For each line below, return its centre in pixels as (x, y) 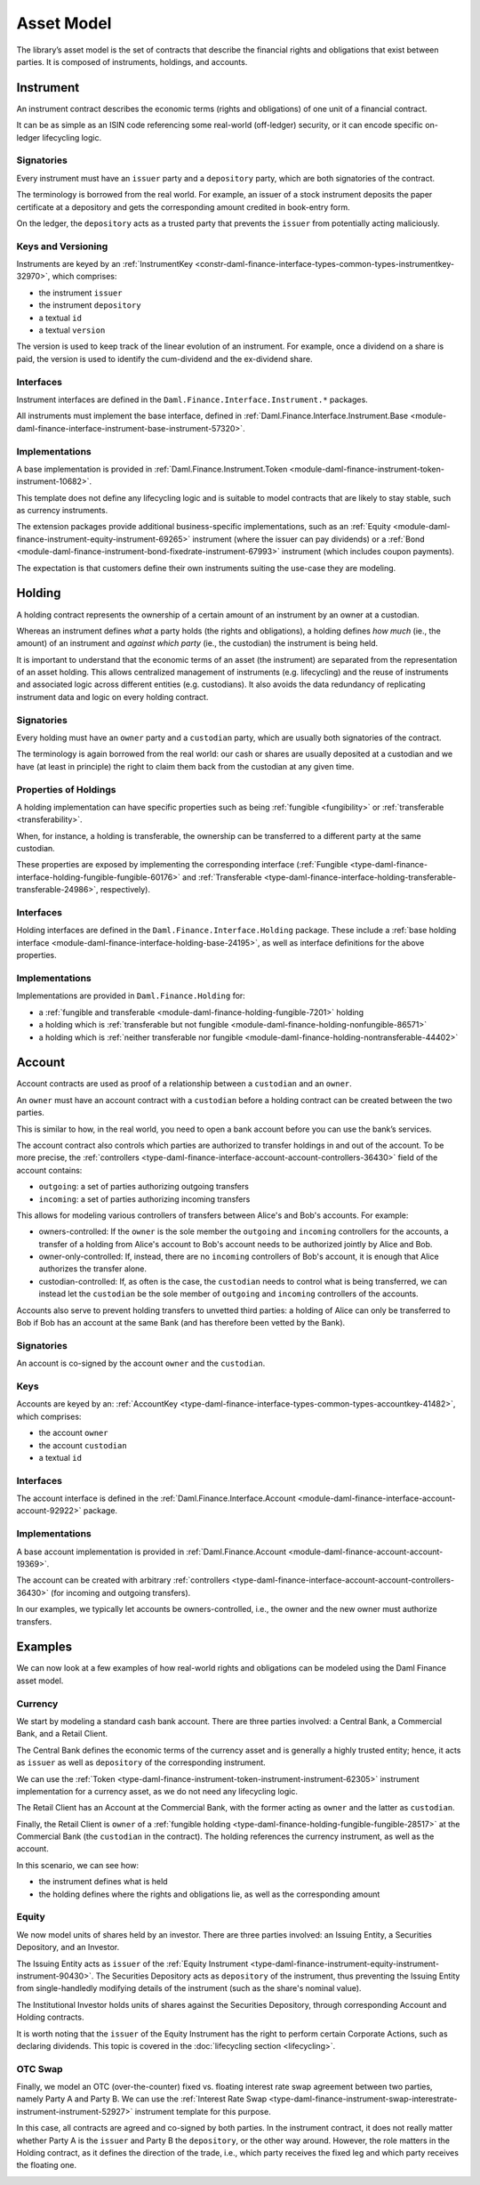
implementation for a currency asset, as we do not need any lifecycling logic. (157, 1791)
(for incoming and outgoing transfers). (120, 1592)
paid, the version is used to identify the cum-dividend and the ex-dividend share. (164, 359)
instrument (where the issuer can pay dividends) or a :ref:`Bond (309, 539)
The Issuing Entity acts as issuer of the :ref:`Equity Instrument (132, 1963)
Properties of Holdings (66, 789)
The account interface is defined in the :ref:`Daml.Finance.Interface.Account (156, 1498)
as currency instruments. (62, 511)
